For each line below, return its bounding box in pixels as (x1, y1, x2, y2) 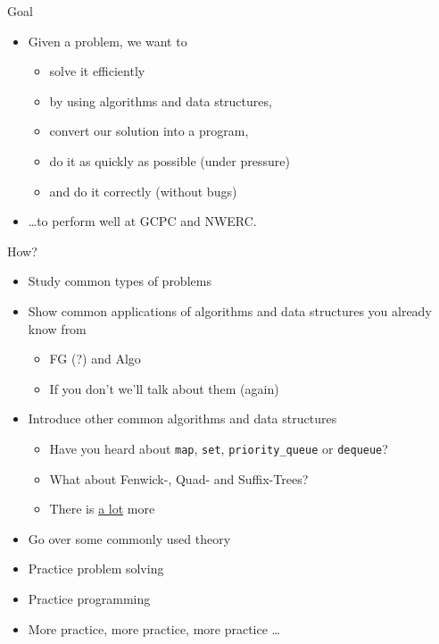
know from (28, 319, 87, 338)
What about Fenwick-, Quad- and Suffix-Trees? (49, 469, 309, 488)
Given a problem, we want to (28, 31, 187, 50)
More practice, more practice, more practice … (28, 619, 280, 638)
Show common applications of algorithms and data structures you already (28, 301, 432, 320)
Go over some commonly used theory (28, 529, 231, 548)
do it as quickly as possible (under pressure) (49, 151, 290, 170)
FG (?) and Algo (49, 349, 141, 368)
